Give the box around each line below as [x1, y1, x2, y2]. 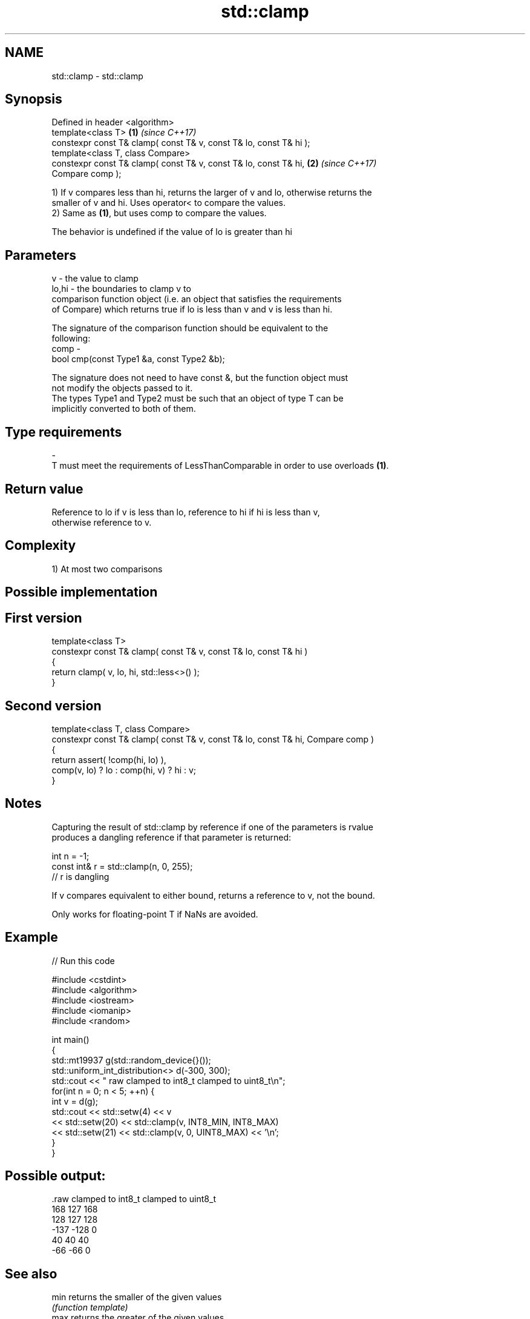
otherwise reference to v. [51, 517, 152, 527]
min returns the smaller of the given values [51, 1292, 222, 1303]
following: [51, 333, 91, 344]
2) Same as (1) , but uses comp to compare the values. [51, 208, 267, 219]
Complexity [5, 538, 76, 554]
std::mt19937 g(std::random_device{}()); [51, 1054, 211, 1065]
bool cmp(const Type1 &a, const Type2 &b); [51, 354, 225, 365]
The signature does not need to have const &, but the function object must [51, 372, 348, 383]
